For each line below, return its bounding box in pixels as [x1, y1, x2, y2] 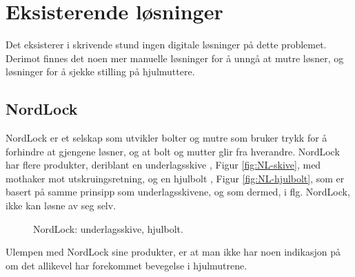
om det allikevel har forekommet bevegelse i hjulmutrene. [6, 258, 247, 272]
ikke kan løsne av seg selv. [6, 198, 116, 213]
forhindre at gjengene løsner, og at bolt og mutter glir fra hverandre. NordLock [6, 144, 340, 158]
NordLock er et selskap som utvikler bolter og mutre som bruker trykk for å [6, 131, 327, 145]
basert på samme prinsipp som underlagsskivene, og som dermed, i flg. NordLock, [6, 184, 350, 199]
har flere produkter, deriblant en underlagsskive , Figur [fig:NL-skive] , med [6, 157, 321, 172]
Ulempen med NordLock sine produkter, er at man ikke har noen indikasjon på [6, 245, 341, 259]
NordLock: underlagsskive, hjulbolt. [33, 221, 183, 236]
